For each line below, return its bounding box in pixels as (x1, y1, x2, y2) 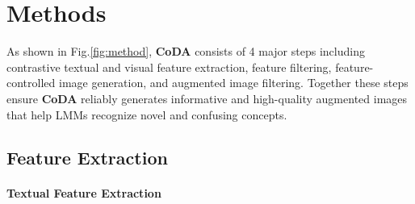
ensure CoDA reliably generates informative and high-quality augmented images (6, 90, 408, 106)
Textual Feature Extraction (6, 185, 161, 202)
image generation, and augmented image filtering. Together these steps (58, 74, 409, 91)
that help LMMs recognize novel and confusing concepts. (6, 106, 287, 123)
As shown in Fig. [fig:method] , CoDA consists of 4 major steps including (6, 43, 365, 60)
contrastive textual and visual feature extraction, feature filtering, (6, 58, 332, 75)
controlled (6, 74, 56, 91)
